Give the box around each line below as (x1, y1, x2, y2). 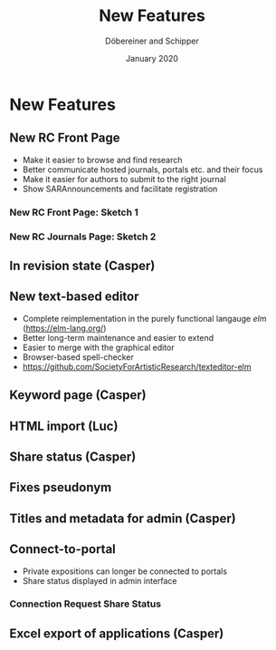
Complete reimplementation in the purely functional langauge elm (22, 313, 267, 324)
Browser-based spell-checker (22, 351, 134, 363)
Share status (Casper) (9, 449, 137, 464)
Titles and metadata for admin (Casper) (9, 510, 237, 526)
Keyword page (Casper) (9, 387, 147, 403)
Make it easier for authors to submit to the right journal (22, 173, 226, 184)
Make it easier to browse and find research (22, 154, 183, 165)
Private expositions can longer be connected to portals (22, 566, 228, 577)
